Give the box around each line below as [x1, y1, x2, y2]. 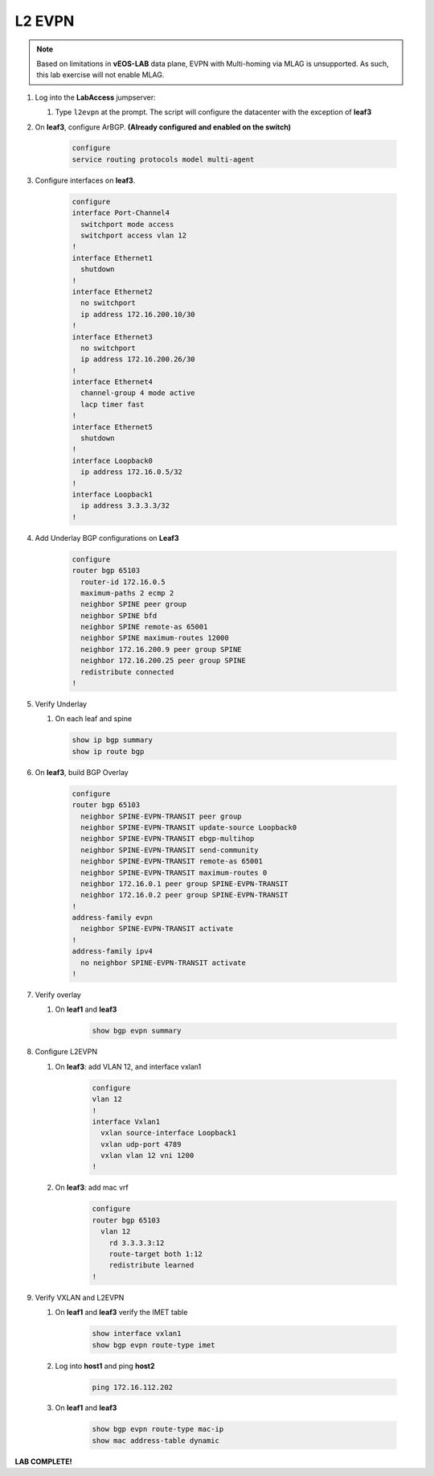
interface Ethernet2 [72, 287, 153, 296]
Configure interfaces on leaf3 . [35, 175, 136, 185]
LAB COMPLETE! [14, 1457, 72, 1466]
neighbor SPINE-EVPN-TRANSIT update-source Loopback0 [80, 823, 297, 832]
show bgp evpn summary [92, 1026, 182, 1036]
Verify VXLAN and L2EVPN [35, 1293, 125, 1302]
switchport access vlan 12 [80, 231, 187, 241]
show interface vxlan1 [92, 1329, 182, 1338]
